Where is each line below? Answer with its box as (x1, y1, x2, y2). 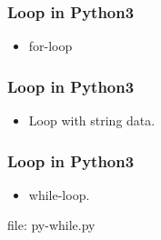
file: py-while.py (7, 215, 96, 235)
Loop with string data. (28, 111, 156, 130)
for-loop (28, 36, 73, 55)
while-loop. (28, 185, 90, 204)
